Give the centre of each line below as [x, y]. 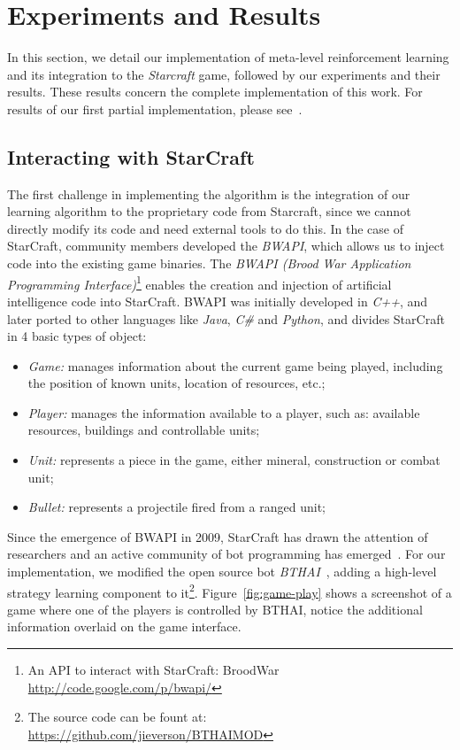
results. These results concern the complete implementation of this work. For [215, 92]
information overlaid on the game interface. [124, 626]
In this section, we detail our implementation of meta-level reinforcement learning [228, 57]
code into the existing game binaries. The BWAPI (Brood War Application [209, 263]
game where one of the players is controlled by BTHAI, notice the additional [215, 609]
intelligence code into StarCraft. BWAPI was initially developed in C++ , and [218, 301]
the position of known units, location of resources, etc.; [176, 383]
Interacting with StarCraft [131, 156]
